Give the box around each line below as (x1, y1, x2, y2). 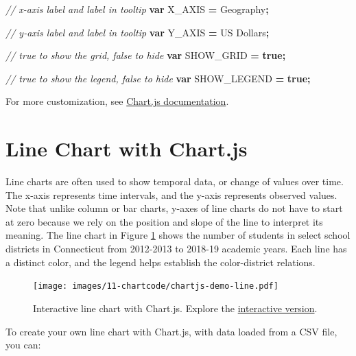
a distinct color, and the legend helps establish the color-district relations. (5, 254, 316, 269)
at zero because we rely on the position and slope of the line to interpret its (5, 214, 323, 228)
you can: (5, 337, 41, 352)
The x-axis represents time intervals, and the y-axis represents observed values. (5, 187, 337, 202)
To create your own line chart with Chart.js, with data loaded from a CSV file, (5, 324, 337, 338)
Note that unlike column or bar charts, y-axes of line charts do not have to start (5, 201, 343, 215)
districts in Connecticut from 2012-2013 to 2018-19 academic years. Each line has (5, 241, 347, 256)
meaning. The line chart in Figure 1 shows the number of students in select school (5, 228, 351, 242)
